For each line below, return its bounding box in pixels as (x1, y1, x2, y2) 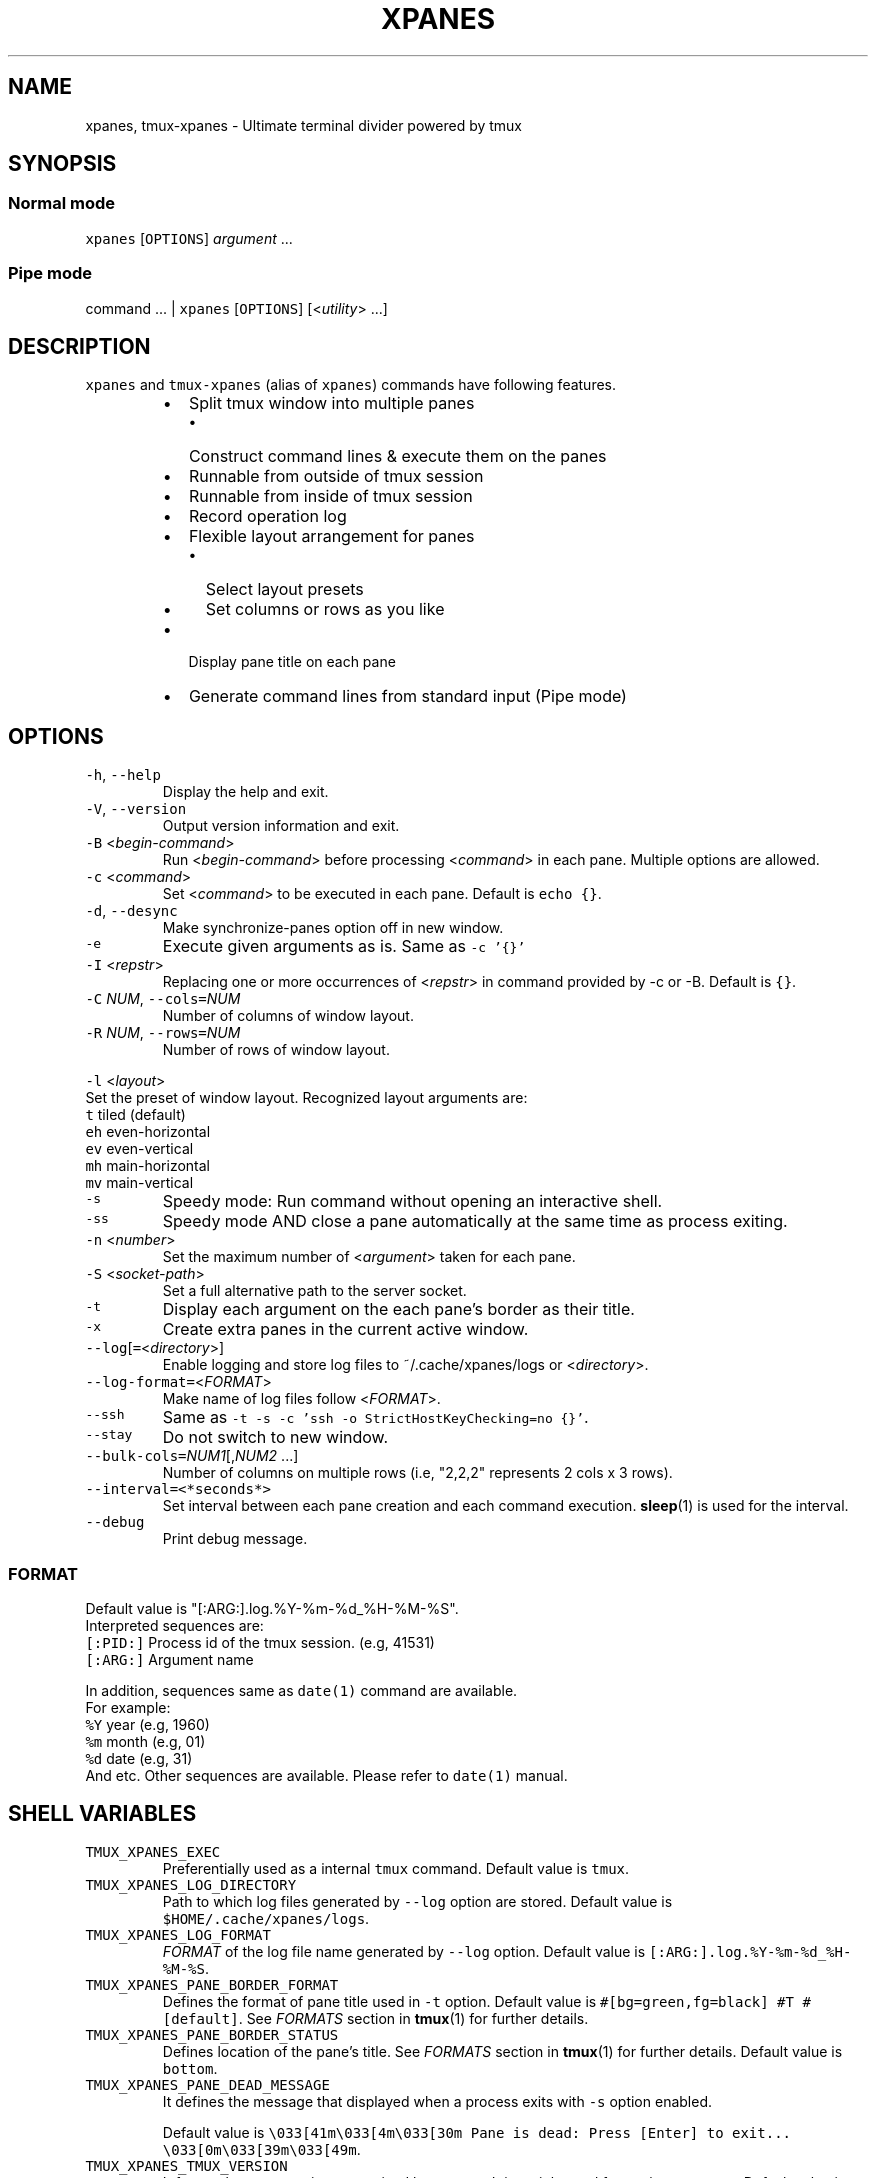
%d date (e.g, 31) (85, 1750, 193, 1767)
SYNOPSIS (8, 151, 117, 177)
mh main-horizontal (85, 1157, 210, 1175)
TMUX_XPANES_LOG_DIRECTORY (85, 1876, 297, 1893)
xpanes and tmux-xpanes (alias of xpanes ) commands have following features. (85, 376, 617, 394)
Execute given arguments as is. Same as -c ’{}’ (162, 936, 526, 957)
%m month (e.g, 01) (85, 1733, 206, 1750)
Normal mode (8, 193, 116, 214)
